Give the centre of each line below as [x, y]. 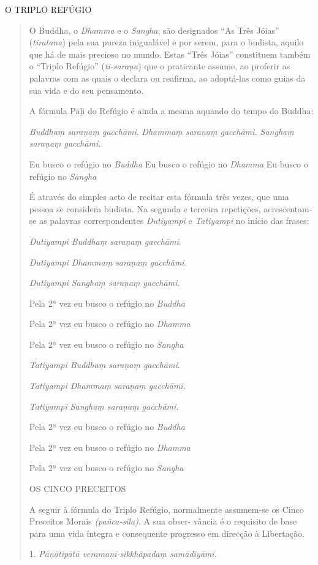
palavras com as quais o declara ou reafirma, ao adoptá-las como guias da [167, 78]
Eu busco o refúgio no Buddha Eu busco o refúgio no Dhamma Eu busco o [168, 163]
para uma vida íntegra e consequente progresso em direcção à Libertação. [167, 533]
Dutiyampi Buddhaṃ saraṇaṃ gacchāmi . [105, 241]
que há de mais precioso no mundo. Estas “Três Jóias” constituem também [170, 54]
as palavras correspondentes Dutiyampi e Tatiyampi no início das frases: [174, 221]
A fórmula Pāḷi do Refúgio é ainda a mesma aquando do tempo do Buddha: [171, 111]
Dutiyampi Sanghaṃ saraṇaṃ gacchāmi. [104, 282]
